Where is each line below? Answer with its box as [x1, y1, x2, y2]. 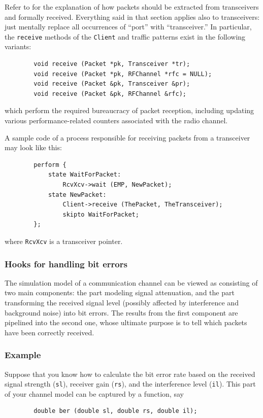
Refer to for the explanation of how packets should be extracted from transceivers [5, 2, 259, 12]
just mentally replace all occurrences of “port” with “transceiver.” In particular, [5, 21, 252, 32]
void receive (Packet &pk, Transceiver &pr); [34, 80, 190, 88]
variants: [5, 41, 31, 52]
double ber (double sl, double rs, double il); [34, 407, 198, 415]
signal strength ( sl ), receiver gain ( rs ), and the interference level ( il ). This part [5, 378, 256, 389]
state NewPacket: [48, 191, 107, 198]
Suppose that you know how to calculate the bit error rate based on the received [5, 368, 255, 379]
